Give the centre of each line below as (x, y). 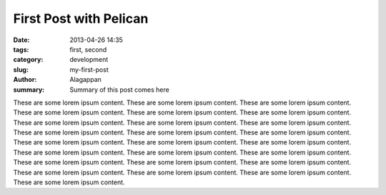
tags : (21, 49)
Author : (25, 80)
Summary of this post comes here (119, 90)
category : (28, 60)
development (89, 60)
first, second (88, 49)
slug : (21, 69)
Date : (21, 40)
